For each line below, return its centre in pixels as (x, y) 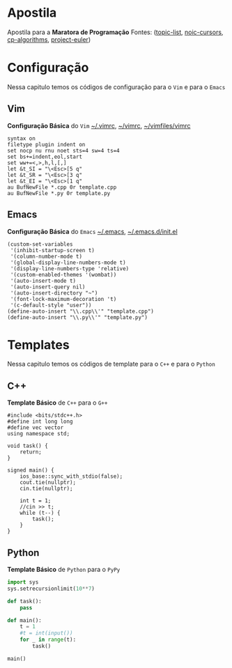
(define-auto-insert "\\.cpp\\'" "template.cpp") (81, 311)
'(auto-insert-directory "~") (54, 293)
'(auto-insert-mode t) (43, 281)
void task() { (28, 446)
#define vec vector (36, 428)
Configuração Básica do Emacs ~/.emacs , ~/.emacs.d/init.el (92, 231)
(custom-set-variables (40, 244)
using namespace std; (39, 434)
